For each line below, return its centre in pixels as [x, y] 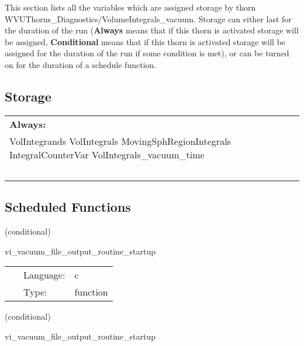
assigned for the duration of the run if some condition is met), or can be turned [147, 53]
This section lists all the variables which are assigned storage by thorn [130, 7]
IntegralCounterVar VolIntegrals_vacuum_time [107, 154]
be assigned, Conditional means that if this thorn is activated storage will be [145, 41]
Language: [44, 275]
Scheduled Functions [68, 207]
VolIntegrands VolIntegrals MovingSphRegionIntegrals [120, 141]
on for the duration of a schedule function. [81, 64]
